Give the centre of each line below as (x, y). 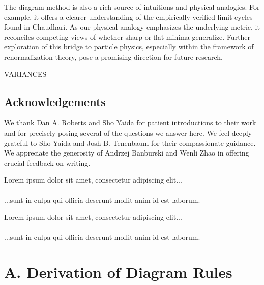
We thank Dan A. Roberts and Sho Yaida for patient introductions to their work (130, 123)
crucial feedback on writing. (47, 162)
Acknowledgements (55, 101)
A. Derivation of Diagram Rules (118, 272)
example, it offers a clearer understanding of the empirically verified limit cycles (128, 17)
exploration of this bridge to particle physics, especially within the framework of (129, 47)
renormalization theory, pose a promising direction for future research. (113, 56)
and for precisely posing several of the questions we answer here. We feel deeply (128, 132)
